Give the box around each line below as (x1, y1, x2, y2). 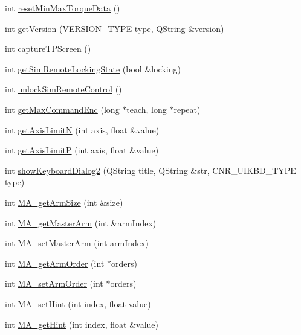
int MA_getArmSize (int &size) (5, 196, 123, 208)
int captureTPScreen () (5, 42, 91, 55)
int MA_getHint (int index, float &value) (5, 317, 158, 330)
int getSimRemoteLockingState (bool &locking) (5, 62, 181, 75)
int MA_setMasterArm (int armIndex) (5, 237, 149, 249)
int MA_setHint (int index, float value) (5, 297, 151, 310)
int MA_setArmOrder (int (5, 277, 103, 290)
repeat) (173, 103, 201, 115)
